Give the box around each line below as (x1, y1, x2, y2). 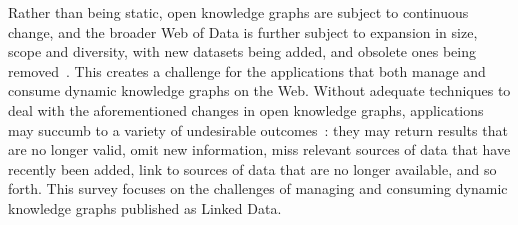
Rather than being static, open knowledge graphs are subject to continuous (8, 2, 469, 22)
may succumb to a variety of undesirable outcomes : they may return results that (8, 119, 508, 140)
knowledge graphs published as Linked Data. (8, 197, 282, 218)
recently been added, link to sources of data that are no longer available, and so (8, 158, 497, 179)
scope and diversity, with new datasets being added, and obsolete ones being (8, 41, 476, 62)
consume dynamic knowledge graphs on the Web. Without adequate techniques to (8, 80, 511, 101)
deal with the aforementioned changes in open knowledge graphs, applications (8, 99, 484, 120)
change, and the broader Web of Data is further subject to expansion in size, (8, 21, 478, 42)
